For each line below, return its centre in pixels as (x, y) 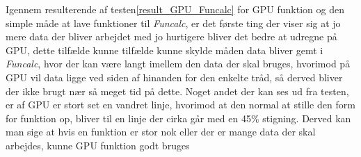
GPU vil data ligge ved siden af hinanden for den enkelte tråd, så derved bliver (174, 77)
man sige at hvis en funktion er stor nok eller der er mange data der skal (161, 132)
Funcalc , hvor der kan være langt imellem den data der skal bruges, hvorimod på (178, 64)
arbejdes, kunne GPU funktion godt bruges (98, 145)
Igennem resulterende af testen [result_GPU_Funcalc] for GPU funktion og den (175, 9)
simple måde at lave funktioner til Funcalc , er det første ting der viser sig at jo (173, 23)
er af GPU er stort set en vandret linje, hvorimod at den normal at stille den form (180, 105)
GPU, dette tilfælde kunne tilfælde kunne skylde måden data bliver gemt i (165, 50)
